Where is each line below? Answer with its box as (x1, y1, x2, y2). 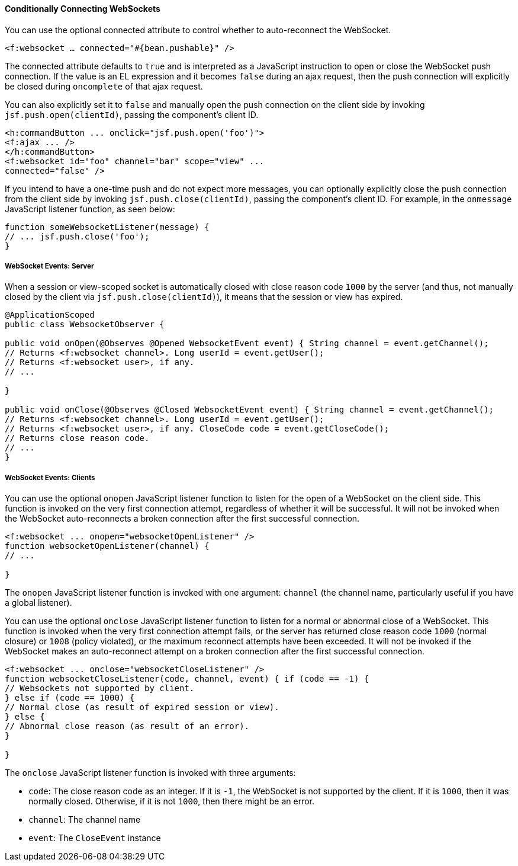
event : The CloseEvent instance (28, 833, 161, 843)
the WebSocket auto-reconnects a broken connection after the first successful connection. (5, 513, 360, 524)
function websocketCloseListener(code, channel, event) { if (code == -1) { (5, 674, 369, 684)
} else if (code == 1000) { (5, 693, 135, 703)
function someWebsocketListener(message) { (5, 222, 210, 232)
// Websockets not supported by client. (5, 683, 195, 694)
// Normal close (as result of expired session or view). (5, 702, 279, 712)
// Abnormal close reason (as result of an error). (5, 721, 250, 731)
